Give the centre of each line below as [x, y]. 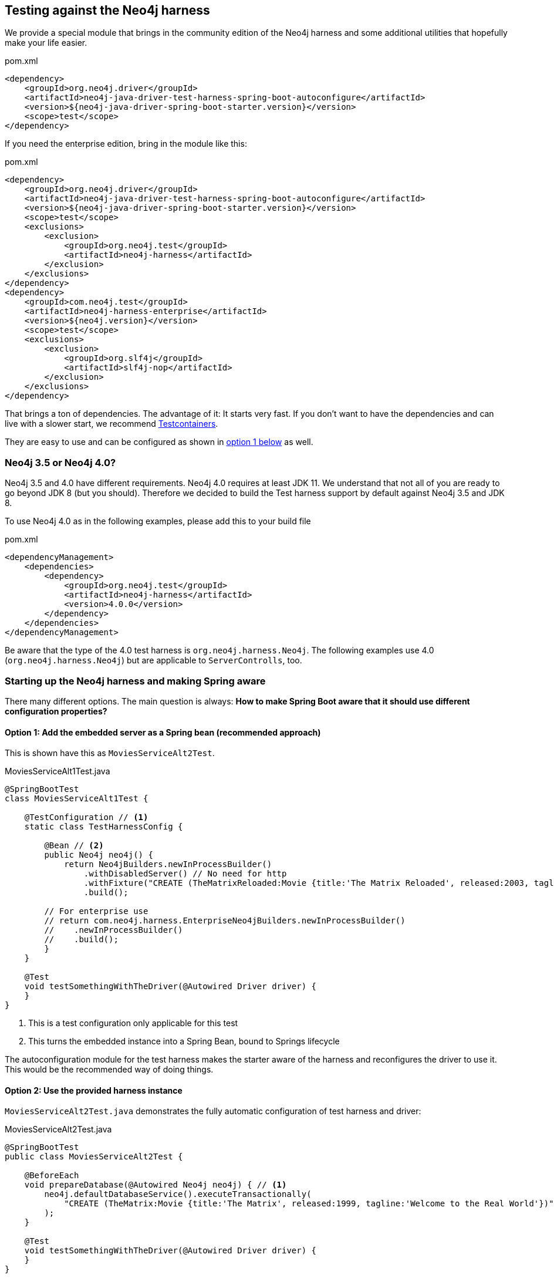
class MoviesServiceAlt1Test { [77, 799]
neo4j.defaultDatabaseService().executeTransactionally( [178, 1194]
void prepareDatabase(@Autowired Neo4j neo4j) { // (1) [156, 1185]
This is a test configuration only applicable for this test [133, 1023]
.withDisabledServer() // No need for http [185, 874]
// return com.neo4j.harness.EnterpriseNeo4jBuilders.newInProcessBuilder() [225, 921]
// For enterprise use [96, 911]
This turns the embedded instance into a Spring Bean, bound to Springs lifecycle [184, 1041]
